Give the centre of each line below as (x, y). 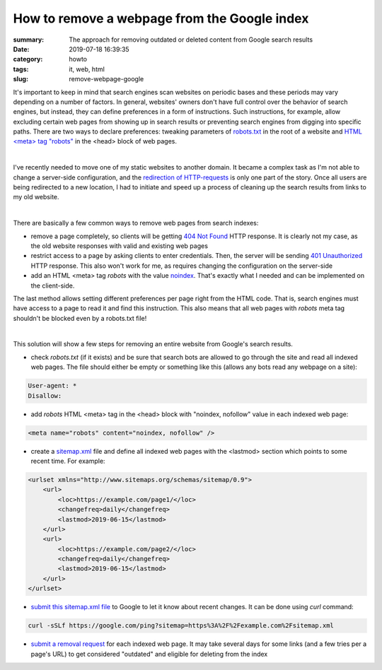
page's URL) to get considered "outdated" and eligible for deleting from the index (149, 654)
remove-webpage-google (106, 79)
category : (28, 59)
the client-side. (53, 286)
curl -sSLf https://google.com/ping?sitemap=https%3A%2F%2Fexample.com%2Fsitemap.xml (181, 626)
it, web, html (87, 69)
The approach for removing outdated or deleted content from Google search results (191, 40)
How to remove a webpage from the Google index (161, 18)
